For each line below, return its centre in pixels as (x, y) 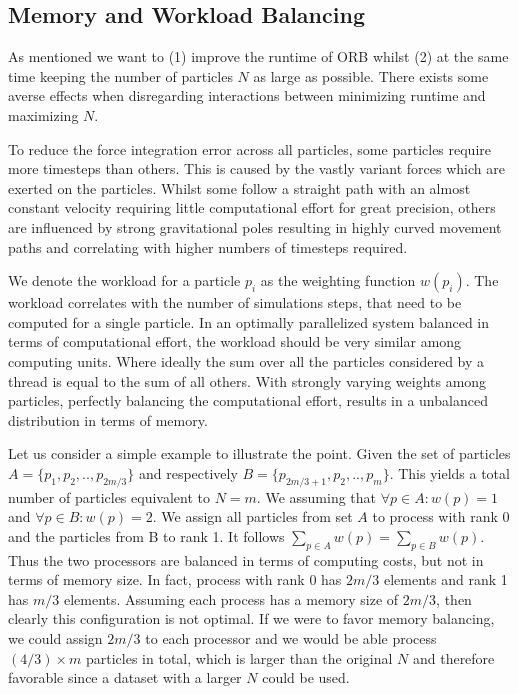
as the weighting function (338, 280)
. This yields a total (449, 472)
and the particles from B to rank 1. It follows (146, 535)
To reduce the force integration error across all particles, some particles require (249, 148)
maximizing (43, 114)
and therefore (453, 657)
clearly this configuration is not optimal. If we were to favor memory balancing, (251, 618)
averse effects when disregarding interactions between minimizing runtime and (247, 95)
